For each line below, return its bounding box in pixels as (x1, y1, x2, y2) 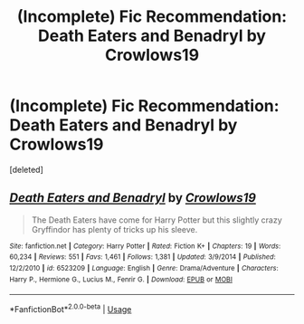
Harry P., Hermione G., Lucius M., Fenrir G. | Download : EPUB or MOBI (9, 274, 233, 284)
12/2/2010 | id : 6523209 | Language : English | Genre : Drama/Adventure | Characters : (9, 264, 279, 273)
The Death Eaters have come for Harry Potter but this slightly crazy (31, 214, 282, 225)
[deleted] (9, 164, 43, 175)
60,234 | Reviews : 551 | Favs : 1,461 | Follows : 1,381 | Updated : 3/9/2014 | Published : (9, 253, 276, 262)
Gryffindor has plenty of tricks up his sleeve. (31, 224, 198, 234)
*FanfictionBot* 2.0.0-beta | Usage (9, 302, 132, 315)
